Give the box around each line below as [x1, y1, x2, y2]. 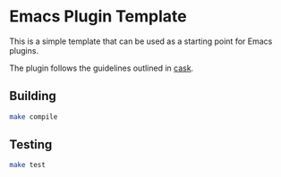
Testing [9, 137, 53, 153]
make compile [9, 112, 58, 122]
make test [9, 161, 47, 170]
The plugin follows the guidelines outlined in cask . [9, 63, 194, 73]
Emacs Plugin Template [9, 6, 187, 27]
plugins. [9, 45, 38, 55]
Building [9, 88, 56, 104]
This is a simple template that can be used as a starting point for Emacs [9, 36, 273, 46]
